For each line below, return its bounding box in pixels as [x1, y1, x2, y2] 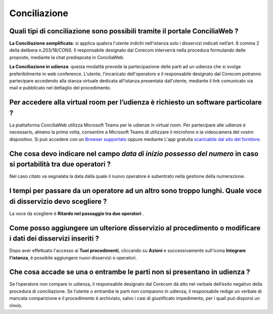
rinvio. [9, 302, 23, 308]
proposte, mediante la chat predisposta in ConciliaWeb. [9, 54, 125, 60]
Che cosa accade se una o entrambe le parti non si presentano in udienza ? [9, 268, 250, 277]
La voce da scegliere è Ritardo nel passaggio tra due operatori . [9, 210, 144, 216]
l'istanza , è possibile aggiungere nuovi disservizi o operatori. [9, 254, 137, 260]
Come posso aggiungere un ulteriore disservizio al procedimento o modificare [9, 223, 261, 232]
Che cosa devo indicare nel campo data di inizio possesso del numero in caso [9, 149, 259, 158]
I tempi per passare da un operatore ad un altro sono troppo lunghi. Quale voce [9, 187, 262, 195]
